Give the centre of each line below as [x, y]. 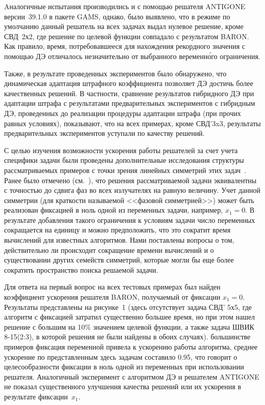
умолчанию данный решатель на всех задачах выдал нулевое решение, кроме [124, 26]
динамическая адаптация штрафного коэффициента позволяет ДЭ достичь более [129, 83]
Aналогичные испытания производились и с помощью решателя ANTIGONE [125, 6]
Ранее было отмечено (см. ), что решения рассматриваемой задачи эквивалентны [130, 180]
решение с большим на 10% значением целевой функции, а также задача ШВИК [129, 326]
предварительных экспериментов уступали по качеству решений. [104, 133]
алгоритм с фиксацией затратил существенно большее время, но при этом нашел [130, 317]
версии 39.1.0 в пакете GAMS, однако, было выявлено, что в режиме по [117, 16]
